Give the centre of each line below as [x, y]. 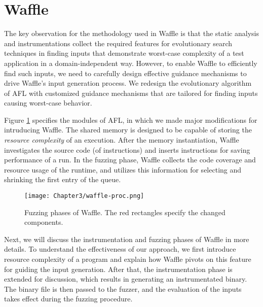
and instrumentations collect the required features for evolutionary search [118, 43]
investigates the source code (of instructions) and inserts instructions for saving [127, 149]
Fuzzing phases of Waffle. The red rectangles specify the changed [125, 212]
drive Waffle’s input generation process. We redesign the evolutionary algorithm [128, 83]
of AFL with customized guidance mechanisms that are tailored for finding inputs [131, 93]
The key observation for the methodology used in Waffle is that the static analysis [131, 33]
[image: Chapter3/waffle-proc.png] [84, 196]
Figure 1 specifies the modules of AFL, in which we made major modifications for [131, 120]
